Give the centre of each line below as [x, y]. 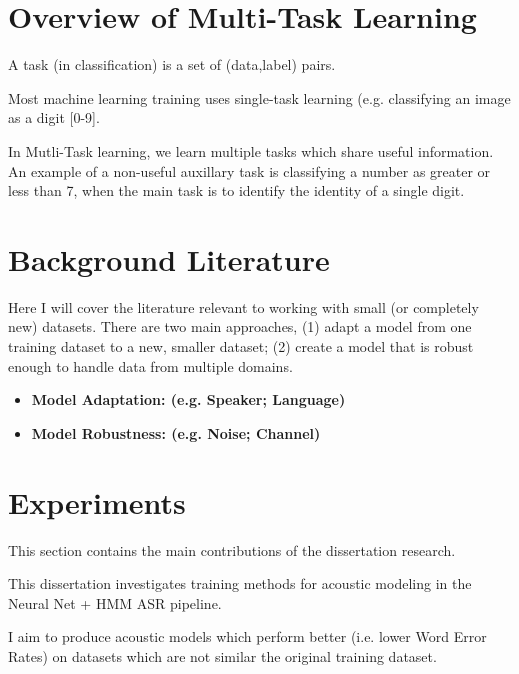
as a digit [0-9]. [54, 117]
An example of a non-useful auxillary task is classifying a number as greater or [249, 170]
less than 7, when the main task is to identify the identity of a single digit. [236, 190]
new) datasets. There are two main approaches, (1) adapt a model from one [240, 326]
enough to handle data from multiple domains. [150, 365]
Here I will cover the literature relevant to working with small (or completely [243, 306]
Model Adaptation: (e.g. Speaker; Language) [188, 399]
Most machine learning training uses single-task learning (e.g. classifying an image [259, 97]
